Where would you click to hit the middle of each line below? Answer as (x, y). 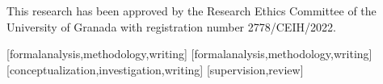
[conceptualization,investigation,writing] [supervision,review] (155, 69)
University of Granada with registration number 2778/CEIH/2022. (171, 26)
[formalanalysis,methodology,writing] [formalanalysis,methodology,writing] (189, 54)
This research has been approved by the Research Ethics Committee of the (191, 10)
